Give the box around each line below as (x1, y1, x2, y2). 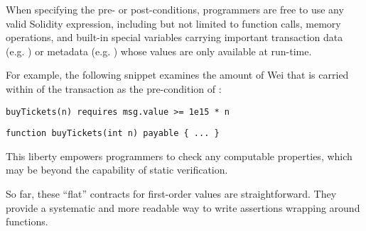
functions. (6, 214, 48, 229)
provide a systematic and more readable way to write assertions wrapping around (6, 200, 360, 215)
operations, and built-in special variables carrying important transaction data (6, 30, 343, 45)
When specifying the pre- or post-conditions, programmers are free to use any (6, 2, 344, 16)
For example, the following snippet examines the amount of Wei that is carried (6, 67, 349, 82)
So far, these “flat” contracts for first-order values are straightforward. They (6, 186, 337, 201)
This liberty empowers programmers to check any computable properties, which (6, 148, 352, 163)
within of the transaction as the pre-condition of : (6, 81, 222, 96)
